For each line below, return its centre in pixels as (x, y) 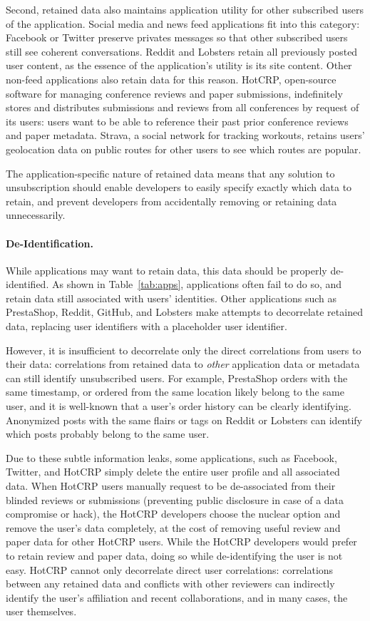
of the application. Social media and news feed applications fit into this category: (183, 23)
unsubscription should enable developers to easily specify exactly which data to (179, 187)
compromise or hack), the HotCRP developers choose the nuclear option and (173, 514)
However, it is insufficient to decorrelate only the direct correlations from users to (184, 350)
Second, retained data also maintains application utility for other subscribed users (185, 9)
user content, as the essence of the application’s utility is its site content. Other (179, 65)
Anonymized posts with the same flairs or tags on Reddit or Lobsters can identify (184, 420)
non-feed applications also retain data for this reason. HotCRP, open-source (171, 79)
